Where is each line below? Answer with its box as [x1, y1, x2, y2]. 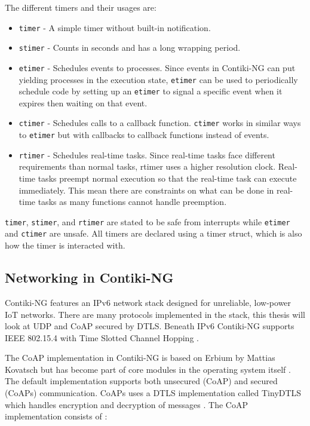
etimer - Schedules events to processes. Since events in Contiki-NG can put [19, 61, 296, 73]
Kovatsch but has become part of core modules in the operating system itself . [5, 363, 291, 375]
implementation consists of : [5, 410, 108, 422]
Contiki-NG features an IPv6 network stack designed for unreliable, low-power [5, 296, 291, 308]
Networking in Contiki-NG [5, 268, 174, 287]
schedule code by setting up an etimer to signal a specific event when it [19, 85, 283, 97]
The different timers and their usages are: [5, 1, 156, 13]
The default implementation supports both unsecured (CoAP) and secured [5, 375, 278, 387]
